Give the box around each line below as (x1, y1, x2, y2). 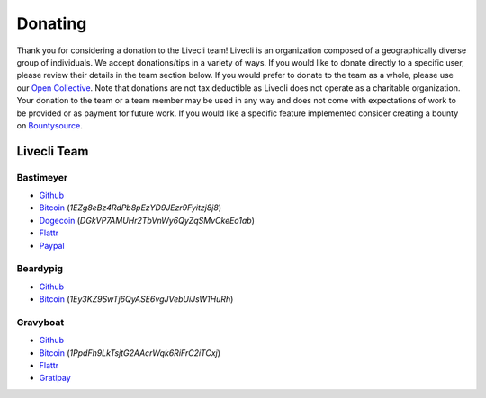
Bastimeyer (16, 171, 68, 183)
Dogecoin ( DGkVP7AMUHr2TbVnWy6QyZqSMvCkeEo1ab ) (39, 215, 256, 226)
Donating (16, 13, 87, 33)
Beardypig (16, 262, 63, 275)
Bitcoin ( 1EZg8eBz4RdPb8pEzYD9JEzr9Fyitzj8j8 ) (39, 202, 222, 213)
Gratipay (39, 373, 71, 384)
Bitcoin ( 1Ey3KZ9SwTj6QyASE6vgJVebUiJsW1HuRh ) (39, 294, 234, 305)
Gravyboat (16, 315, 65, 328)
